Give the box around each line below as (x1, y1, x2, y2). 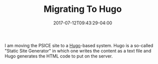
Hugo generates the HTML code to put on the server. (4, 53, 113, 59)
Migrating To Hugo (44, 3, 122, 15)
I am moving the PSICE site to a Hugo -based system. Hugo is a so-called (4, 42, 154, 48)
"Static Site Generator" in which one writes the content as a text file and (4, 48, 152, 54)
